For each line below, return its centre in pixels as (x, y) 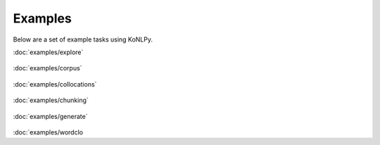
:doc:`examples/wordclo (48, 132)
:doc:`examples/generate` (50, 116)
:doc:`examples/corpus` (47, 68)
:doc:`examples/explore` (48, 52)
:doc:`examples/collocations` (55, 84)
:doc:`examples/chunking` (51, 100)
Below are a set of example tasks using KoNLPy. (83, 39)
